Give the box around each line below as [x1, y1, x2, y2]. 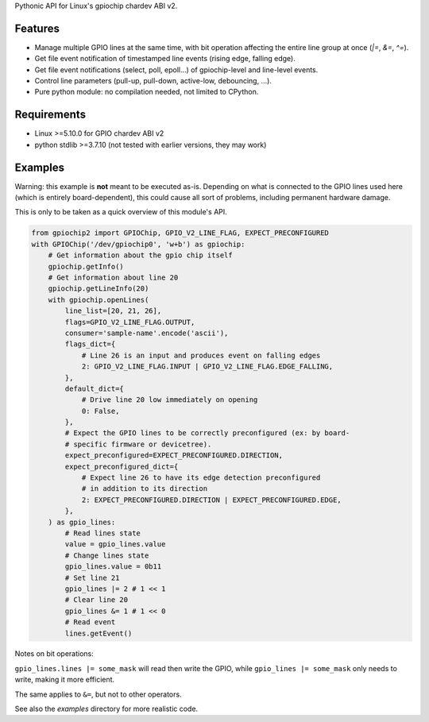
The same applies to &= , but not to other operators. [14, 689, 182, 699]
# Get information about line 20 [48, 273, 179, 282]
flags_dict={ [64, 340, 116, 349]
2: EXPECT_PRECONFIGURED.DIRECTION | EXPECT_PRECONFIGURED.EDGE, [81, 495, 342, 504]
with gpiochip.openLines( [48, 295, 149, 304]
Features [14, 21, 60, 35]
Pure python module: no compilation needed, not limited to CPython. [34, 87, 259, 97]
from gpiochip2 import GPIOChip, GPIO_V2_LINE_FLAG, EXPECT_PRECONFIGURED [31, 229, 330, 237]
